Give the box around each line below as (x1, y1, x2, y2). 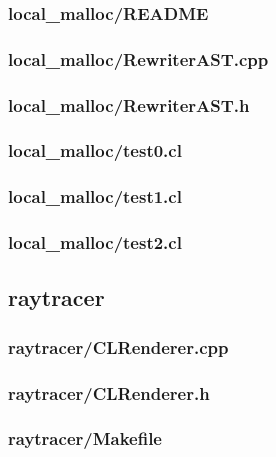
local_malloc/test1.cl (8, 184, 182, 209)
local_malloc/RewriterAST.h (8, 92, 250, 117)
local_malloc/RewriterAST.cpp (8, 46, 269, 71)
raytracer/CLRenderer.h (8, 380, 210, 405)
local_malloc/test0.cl (8, 138, 182, 163)
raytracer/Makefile (8, 426, 162, 451)
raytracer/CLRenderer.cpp (8, 334, 229, 359)
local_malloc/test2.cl (8, 230, 182, 255)
